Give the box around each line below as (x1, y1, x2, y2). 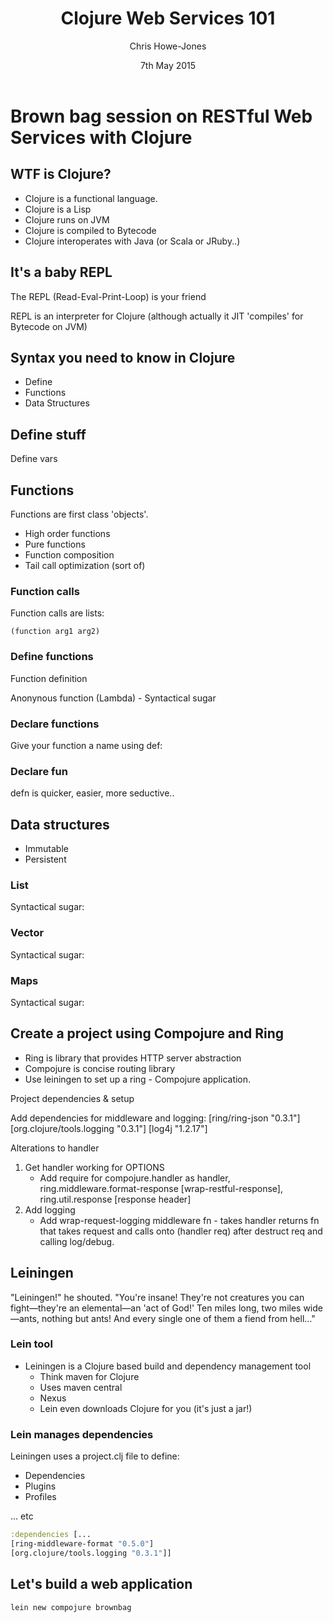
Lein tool (10, 1337, 53, 1351)
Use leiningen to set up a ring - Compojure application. (24, 1073, 252, 1085)
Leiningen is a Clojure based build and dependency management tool (24, 1360, 312, 1372)
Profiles (24, 1491, 57, 1503)
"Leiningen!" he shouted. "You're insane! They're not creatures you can (10, 1291, 305, 1303)
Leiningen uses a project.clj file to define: (10, 1450, 180, 1462)
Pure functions (24, 538, 86, 550)
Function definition (10, 672, 88, 684)
